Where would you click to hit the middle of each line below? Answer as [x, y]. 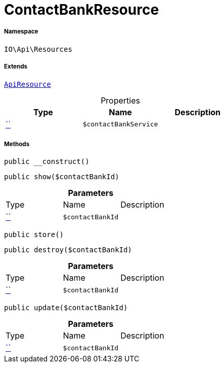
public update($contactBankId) [66, 308]
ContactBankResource [82, 10]
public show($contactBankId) [62, 177]
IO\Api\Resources [38, 49]
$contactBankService [120, 124]
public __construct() [47, 162]
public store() [34, 235]
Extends [16, 67]
